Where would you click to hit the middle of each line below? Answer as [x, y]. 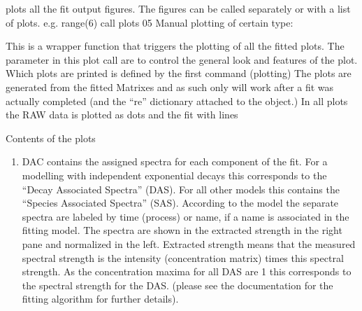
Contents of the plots [51, 138]
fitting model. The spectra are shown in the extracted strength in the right [182, 230]
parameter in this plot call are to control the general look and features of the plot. [182, 59]
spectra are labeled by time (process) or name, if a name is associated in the [186, 216]
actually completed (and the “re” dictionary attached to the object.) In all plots [177, 101]
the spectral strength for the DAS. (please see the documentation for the [178, 285]
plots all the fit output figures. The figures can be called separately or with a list [178, 8]
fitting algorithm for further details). [100, 299]
